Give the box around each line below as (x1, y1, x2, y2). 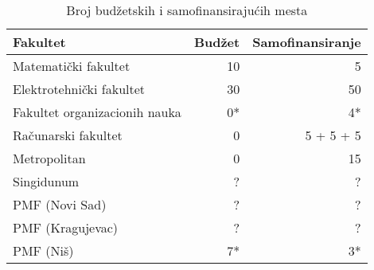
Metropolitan (13, 149, 86, 167)
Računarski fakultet (13, 126, 123, 144)
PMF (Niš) (13, 241, 74, 260)
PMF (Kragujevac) (13, 218, 119, 237)
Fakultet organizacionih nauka (13, 103, 181, 121)
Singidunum (13, 172, 80, 190)
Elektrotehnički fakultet (13, 80, 146, 98)
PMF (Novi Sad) (13, 195, 107, 213)
